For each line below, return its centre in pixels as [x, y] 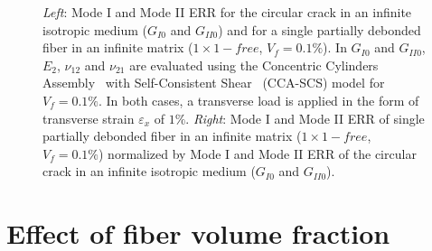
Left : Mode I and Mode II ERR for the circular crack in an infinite [227, 12]
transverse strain [89, 118]
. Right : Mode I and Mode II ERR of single [305, 118]
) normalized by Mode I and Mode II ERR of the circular [258, 153]
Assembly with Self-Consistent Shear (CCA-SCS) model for [214, 83]
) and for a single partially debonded [319, 29]
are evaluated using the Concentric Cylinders [254, 65]
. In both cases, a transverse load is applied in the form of [259, 100]
